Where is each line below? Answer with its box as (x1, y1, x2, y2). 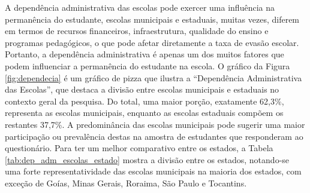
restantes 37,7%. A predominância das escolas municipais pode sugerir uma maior (5, 118, 305, 130)
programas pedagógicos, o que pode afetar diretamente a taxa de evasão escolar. (5, 36, 299, 48)
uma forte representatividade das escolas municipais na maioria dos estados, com (5, 165, 302, 177)
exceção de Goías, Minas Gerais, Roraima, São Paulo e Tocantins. (5, 176, 247, 189)
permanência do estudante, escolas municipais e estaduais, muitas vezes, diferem (5, 13, 300, 25)
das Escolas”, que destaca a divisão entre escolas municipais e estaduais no (5, 83, 279, 96)
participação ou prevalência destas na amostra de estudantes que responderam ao (5, 130, 303, 142)
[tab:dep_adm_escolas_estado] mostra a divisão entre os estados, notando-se (5, 153, 290, 166)
